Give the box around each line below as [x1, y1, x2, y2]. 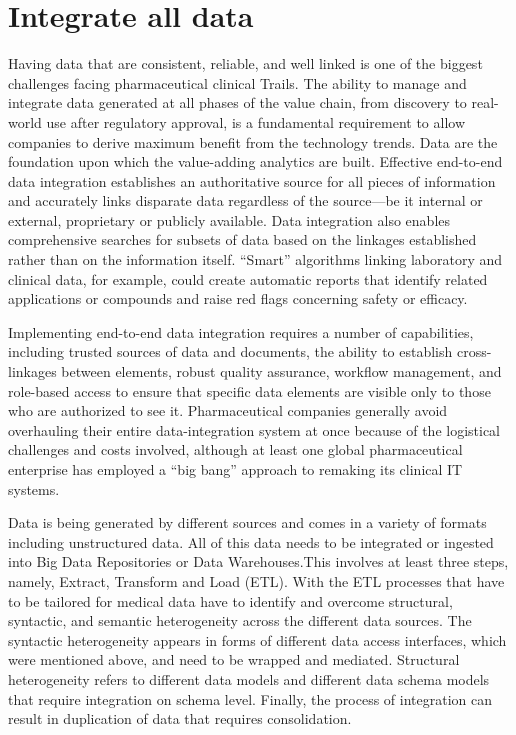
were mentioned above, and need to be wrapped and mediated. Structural [8, 649, 460, 670]
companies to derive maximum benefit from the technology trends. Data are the [8, 131, 498, 152]
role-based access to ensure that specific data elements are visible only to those [8, 380, 491, 401]
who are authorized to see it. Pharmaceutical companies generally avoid [8, 400, 448, 421]
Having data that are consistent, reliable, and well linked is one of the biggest [8, 53, 483, 74]
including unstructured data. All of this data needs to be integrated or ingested [8, 531, 494, 552]
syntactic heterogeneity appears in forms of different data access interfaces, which [8, 629, 507, 650]
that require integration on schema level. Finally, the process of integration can [8, 688, 493, 709]
